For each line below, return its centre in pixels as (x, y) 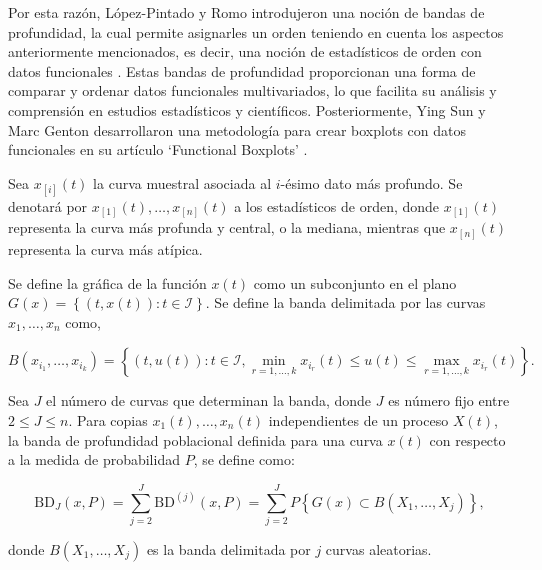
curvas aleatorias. (378, 548)
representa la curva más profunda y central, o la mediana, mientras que (227, 227)
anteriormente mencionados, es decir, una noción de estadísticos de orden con (245, 51)
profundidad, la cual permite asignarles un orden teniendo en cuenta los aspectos (256, 31)
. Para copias (108, 419)
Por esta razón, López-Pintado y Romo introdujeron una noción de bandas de (246, 12)
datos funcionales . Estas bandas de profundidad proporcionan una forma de (242, 70)
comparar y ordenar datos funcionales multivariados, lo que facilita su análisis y (252, 90)
